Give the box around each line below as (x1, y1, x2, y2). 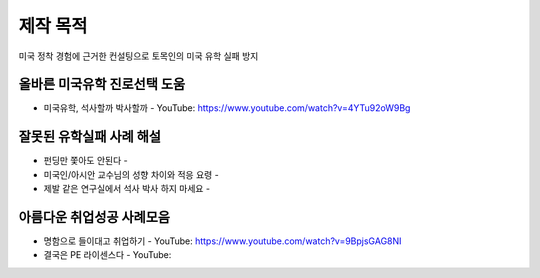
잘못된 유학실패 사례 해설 (18, 128, 162, 145)
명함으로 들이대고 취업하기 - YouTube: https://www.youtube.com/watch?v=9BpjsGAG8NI (43, 235, 402, 247)
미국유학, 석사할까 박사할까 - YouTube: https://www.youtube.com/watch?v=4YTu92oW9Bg (43, 102, 411, 114)
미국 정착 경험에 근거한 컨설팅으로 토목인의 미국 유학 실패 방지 (18, 50, 259, 62)
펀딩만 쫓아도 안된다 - (43, 155, 129, 167)
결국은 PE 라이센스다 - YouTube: (43, 249, 172, 261)
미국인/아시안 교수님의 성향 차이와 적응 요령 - (43, 168, 219, 180)
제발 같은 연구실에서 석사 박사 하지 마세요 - (43, 183, 210, 195)
